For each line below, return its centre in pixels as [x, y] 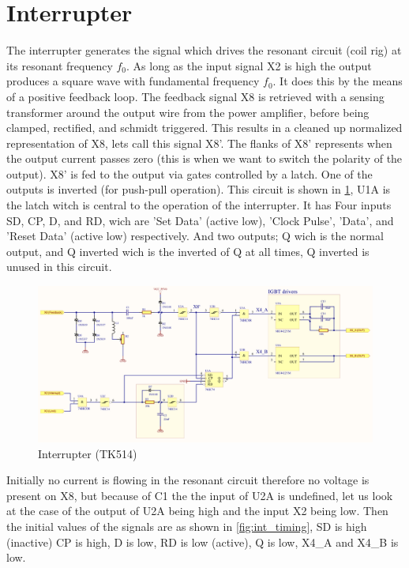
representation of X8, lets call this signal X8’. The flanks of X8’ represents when [199, 143]
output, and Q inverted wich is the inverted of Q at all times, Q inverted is [188, 251]
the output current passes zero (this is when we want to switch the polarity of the [204, 158]
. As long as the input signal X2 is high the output [249, 65]
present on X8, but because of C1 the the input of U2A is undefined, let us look [200, 495]
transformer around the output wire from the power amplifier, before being [188, 112]
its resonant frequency [60, 65]
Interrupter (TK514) [88, 453]
